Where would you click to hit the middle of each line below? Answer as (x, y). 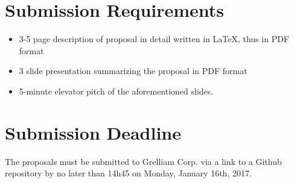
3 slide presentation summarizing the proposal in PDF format (133, 71)
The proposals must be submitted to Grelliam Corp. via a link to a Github (143, 161)
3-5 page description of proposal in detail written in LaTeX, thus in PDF (154, 39)
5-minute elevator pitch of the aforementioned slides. (116, 91)
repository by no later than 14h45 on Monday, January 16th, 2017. (128, 173)
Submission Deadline (93, 132)
